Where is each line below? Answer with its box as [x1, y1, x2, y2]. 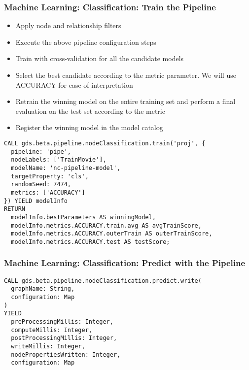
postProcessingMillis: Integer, [11, 335, 117, 342]
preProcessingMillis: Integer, [11, 318, 113, 325]
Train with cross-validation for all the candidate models [15, 53, 184, 64]
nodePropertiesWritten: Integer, [11, 351, 121, 358]
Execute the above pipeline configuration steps [15, 36, 156, 47]
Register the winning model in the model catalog [15, 122, 163, 133]
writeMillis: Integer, [11, 342, 85, 350]
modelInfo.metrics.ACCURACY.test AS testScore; [11, 238, 170, 245]
